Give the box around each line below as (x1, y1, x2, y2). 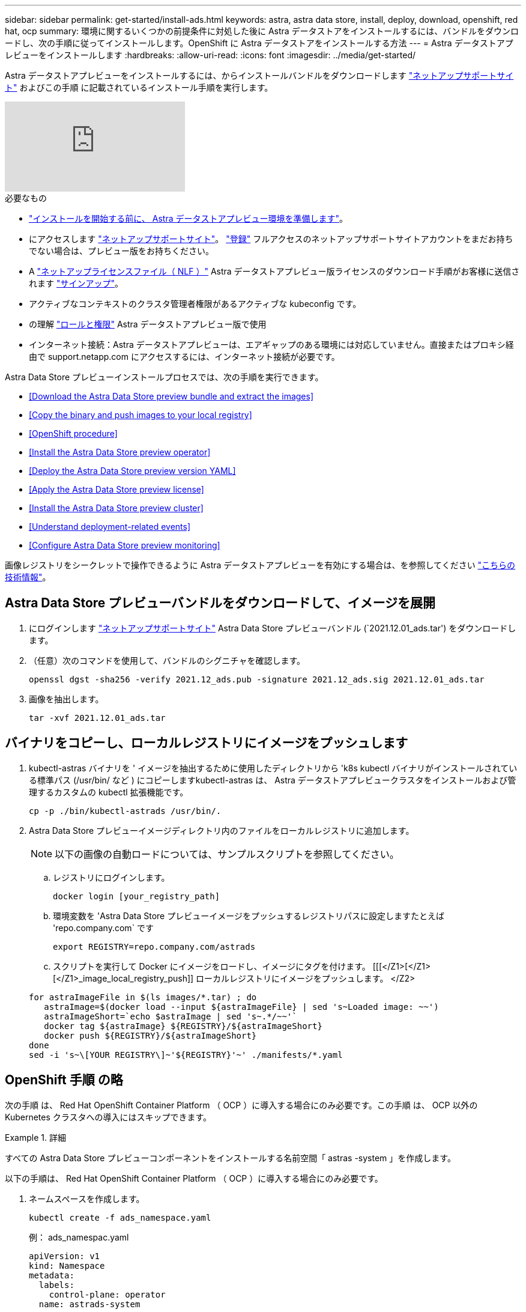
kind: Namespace (29, 1260, 105, 1271)
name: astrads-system (38, 1299, 141, 1309)
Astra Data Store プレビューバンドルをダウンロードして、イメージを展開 (5, 595, 436, 611)
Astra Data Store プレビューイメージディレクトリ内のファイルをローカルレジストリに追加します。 (29, 825, 414, 836)
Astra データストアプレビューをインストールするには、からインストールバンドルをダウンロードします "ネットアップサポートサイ (5, 70, 514, 80)
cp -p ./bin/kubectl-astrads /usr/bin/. (29, 806, 222, 816)
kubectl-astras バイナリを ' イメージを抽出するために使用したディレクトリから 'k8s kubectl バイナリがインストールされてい (29, 762, 518, 773)
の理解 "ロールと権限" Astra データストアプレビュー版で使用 (29, 319, 267, 329)
